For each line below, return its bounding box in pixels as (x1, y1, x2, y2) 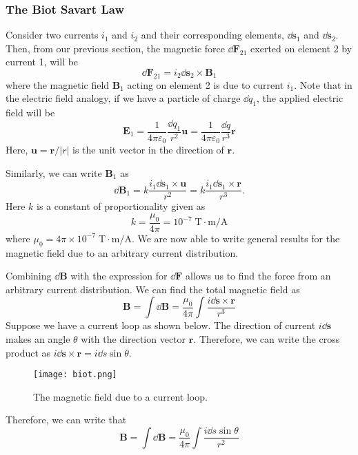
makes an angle (6, 331, 70, 346)
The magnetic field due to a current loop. (33, 389, 208, 403)
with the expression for (70, 268, 168, 283)
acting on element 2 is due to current (127, 77, 284, 92)
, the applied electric (256, 91, 344, 105)
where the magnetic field (6, 77, 110, 92)
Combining (6, 268, 52, 283)
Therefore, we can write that (6, 412, 127, 427)
